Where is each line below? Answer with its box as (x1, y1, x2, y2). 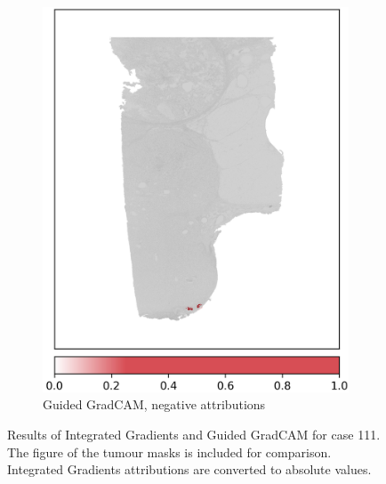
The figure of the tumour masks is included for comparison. (7, 442, 332, 461)
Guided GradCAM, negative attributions (43, 395, 266, 414)
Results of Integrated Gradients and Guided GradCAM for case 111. (7, 424, 381, 443)
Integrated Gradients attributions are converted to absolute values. (7, 460, 372, 479)
